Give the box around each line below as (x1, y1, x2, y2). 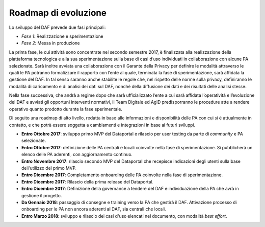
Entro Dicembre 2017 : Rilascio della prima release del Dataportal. (21, 179, 154, 184)
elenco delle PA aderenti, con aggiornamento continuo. (21, 152, 132, 158)
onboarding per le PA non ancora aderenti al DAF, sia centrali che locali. (21, 206, 166, 212)
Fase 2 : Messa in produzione (21, 40, 80, 46)
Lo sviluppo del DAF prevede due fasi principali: (9, 24, 106, 30)
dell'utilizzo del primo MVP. (21, 165, 77, 171)
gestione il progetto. (21, 192, 62, 198)
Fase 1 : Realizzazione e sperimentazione (21, 33, 104, 39)
